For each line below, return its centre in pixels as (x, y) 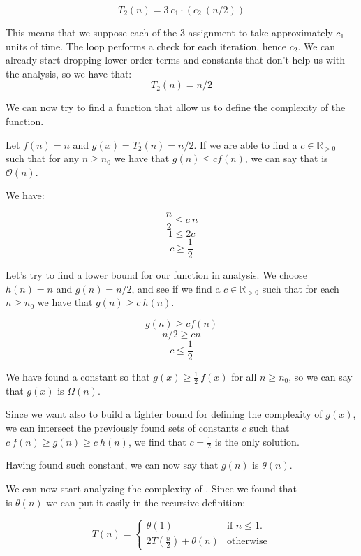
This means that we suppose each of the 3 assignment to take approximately (169, 32)
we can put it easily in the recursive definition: (146, 502)
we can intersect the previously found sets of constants (122, 427)
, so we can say (321, 376)
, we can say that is (286, 158)
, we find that (157, 441)
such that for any (43, 158)
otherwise (247, 542)
